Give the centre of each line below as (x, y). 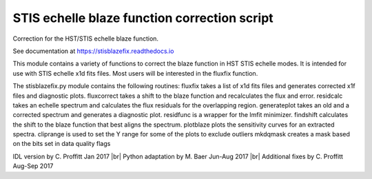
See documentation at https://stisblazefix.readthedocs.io (93, 51)
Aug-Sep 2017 (33, 166)
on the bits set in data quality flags (62, 144)
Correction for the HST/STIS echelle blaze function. (85, 39)
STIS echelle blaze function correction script (143, 18)
